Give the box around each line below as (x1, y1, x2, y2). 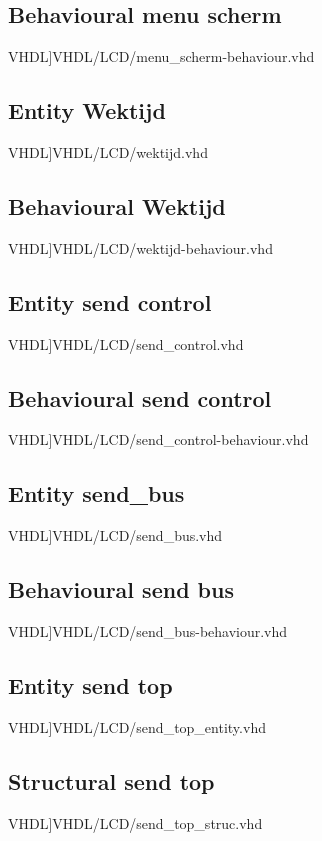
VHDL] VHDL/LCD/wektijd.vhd (8, 142, 208, 162)
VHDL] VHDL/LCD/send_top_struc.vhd (8, 812, 263, 833)
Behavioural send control (8, 382, 272, 413)
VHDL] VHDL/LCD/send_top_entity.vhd (8, 716, 266, 737)
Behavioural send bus (8, 574, 234, 605)
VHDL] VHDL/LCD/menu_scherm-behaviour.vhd (8, 46, 315, 67)
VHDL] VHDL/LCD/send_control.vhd (8, 333, 244, 354)
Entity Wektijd (8, 95, 166, 126)
